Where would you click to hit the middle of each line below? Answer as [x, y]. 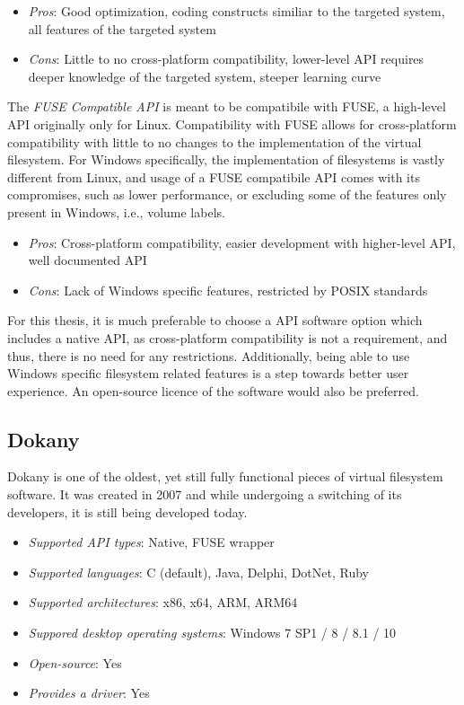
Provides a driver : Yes [89, 693]
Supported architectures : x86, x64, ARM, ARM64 [163, 602]
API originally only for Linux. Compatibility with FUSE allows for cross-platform [232, 123]
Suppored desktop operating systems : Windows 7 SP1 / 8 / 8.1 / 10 [212, 633]
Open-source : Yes [75, 662]
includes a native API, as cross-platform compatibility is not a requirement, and [228, 337]
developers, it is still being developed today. [127, 511]
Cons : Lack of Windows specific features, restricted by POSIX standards [228, 290]
